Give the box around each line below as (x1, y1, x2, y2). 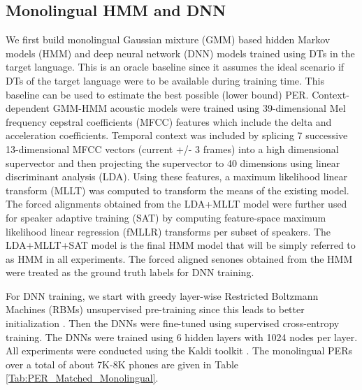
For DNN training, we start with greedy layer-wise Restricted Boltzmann (6, 288, 319, 303)
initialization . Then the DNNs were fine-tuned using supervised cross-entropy (6, 316, 340, 331)
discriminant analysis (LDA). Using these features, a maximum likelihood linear (6, 169, 348, 184)
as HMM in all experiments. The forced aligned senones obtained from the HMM (6, 251, 353, 266)
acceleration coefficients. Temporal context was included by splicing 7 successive (6, 128, 348, 143)
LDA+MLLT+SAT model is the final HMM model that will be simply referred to (6, 238, 356, 252)
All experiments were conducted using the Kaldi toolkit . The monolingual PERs (6, 343, 352, 358)
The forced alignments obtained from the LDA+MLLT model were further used (6, 196, 347, 211)
